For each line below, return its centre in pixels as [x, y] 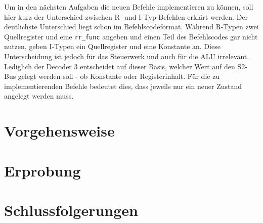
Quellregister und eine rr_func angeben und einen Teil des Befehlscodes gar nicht [131, 36]
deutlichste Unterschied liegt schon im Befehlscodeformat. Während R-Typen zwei [131, 27]
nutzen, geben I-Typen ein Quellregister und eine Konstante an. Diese [112, 46]
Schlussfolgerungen [71, 210]
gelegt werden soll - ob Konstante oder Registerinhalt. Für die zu [119, 76]
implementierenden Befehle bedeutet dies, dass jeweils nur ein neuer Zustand [123, 86]
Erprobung [42, 170]
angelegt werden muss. [39, 96]
